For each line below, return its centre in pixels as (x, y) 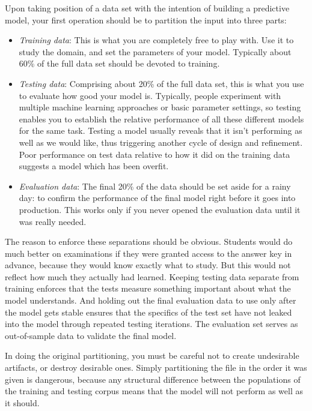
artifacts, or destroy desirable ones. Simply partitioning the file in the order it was (156, 367)
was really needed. (53, 221)
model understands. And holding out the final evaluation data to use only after (151, 300)
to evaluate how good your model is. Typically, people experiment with (150, 95)
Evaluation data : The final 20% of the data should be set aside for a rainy (155, 186)
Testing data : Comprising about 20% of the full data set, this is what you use (161, 83)
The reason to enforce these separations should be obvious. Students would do (149, 241)
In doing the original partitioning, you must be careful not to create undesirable (152, 355)
